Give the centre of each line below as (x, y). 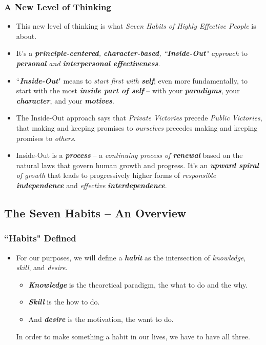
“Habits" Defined (40, 238)
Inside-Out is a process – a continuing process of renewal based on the (129, 155)
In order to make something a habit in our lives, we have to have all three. (133, 336)
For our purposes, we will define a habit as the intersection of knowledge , (131, 257)
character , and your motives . (65, 100)
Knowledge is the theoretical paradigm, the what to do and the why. (138, 284)
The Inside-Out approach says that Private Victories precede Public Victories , (139, 118)
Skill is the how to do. (64, 302)
